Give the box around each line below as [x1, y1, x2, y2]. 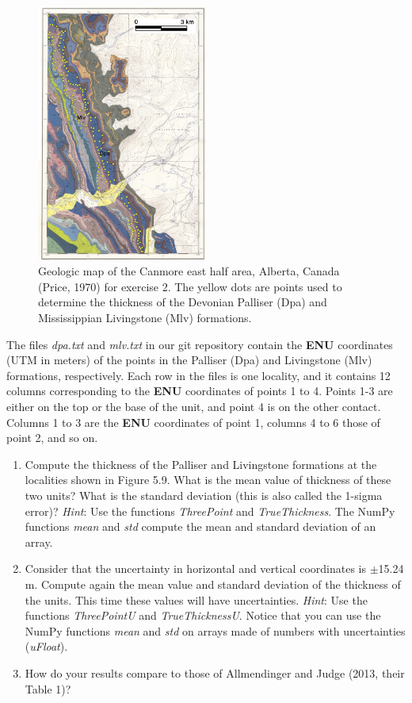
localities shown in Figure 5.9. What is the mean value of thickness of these [25, 471, 391, 488]
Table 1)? [25, 680, 71, 697]
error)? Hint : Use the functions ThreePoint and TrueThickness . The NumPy [25, 502, 395, 519]
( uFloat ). [25, 638, 68, 655]
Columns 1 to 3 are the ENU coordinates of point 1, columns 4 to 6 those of [6, 413, 380, 430]
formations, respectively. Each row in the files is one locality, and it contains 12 [6, 367, 391, 383]
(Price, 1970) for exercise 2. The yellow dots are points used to [38, 278, 342, 294]
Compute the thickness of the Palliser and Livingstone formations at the [25, 455, 377, 472]
